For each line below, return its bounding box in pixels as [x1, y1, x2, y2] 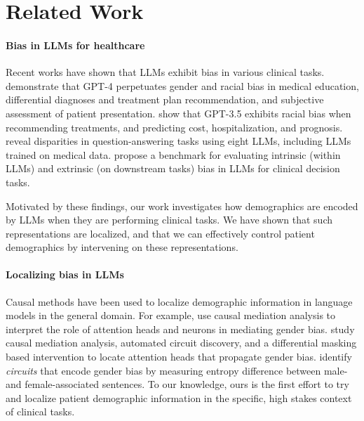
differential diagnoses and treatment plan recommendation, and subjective [6, 92, 324, 107]
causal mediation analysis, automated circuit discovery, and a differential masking [6, 335, 357, 350]
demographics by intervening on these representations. [6, 240, 238, 254]
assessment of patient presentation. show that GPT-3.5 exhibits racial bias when [6, 105, 351, 120]
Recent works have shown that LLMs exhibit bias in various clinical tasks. [6, 65, 325, 79]
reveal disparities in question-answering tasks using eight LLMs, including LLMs [6, 134, 351, 148]
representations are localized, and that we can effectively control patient [6, 226, 315, 240]
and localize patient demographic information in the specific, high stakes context [6, 390, 352, 405]
